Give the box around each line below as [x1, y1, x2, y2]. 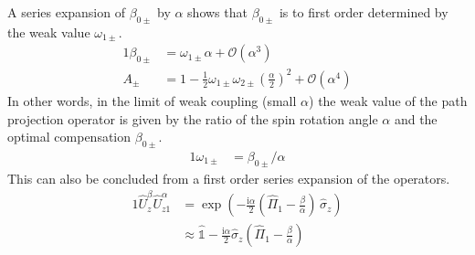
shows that [187, 3, 248, 21]
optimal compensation [7, 127, 132, 146]
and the [394, 109, 438, 128]
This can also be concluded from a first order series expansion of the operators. [7, 168, 450, 187]
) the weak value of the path [309, 90, 468, 110]
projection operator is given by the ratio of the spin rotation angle [7, 109, 378, 128]
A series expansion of [7, 3, 125, 21]
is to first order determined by [279, 3, 449, 21]
